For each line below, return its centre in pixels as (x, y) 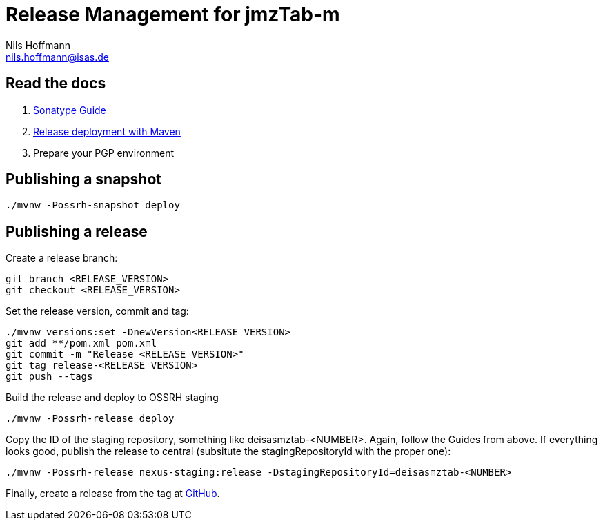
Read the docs (56, 84)
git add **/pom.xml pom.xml (81, 343)
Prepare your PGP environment (104, 153)
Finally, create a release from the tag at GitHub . (113, 494)
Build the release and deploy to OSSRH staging (112, 398)
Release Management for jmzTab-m (173, 14)
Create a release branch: (62, 258)
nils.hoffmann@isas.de (57, 57)
